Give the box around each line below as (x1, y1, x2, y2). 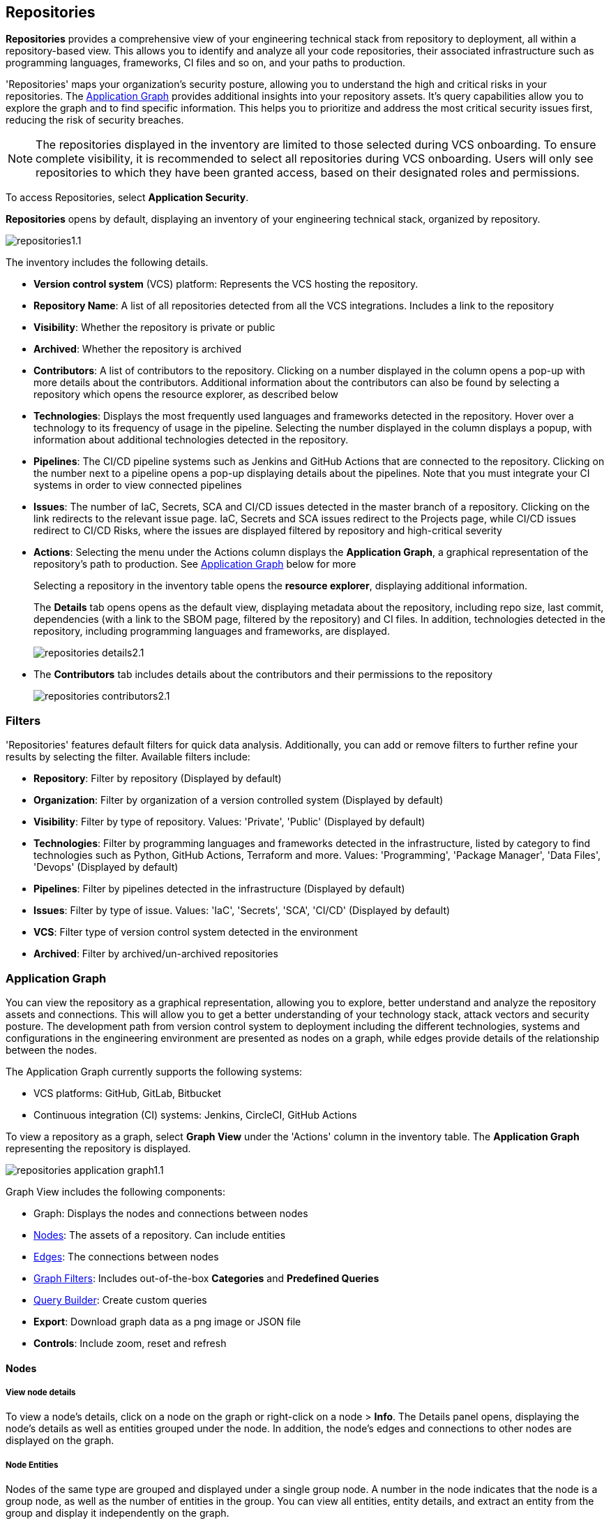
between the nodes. (6, 1043, 98, 1056)
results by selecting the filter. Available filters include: (6, 751, 250, 763)
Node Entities (6, 1459, 59, 1470)
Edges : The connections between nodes (33, 1250, 219, 1263)
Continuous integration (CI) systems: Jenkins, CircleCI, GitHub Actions (33, 1108, 357, 1121)
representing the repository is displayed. (6, 1142, 191, 1154)
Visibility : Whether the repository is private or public (33, 321, 276, 334)
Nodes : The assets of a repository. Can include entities (33, 1228, 286, 1241)
